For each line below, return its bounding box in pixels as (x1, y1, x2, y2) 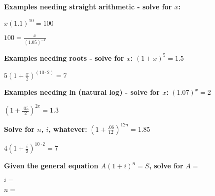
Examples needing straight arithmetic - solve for (4, 1, 172, 11)
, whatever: (48, 123, 87, 134)
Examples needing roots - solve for (4, 52, 124, 63)
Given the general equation (4, 160, 99, 171)
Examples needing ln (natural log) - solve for (4, 87, 160, 97)
